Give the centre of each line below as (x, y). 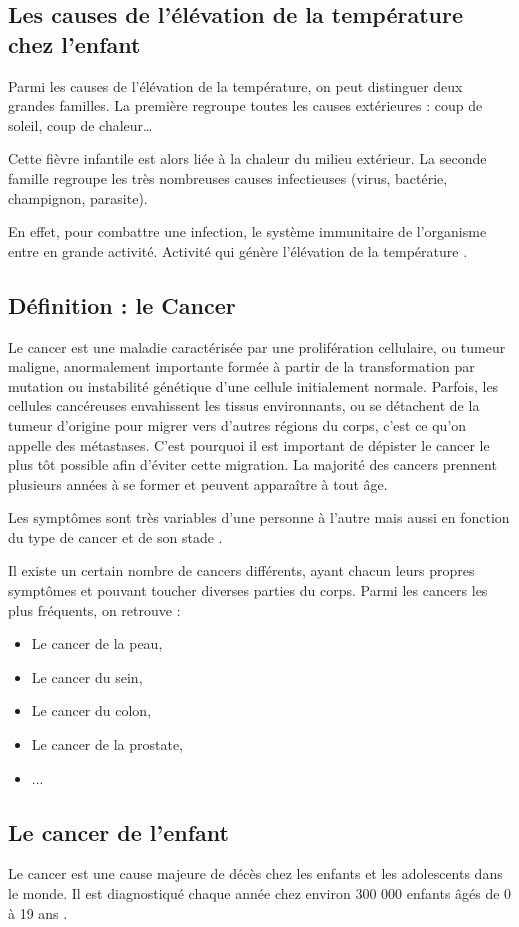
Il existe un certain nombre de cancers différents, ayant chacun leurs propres (241, 570)
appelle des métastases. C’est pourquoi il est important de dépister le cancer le (249, 444)
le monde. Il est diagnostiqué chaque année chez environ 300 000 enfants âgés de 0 (260, 893)
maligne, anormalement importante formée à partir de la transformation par (241, 366)
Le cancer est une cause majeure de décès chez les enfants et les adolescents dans (255, 873)
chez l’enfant (74, 43)
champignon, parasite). (78, 197)
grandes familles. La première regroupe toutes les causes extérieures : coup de (245, 105)
